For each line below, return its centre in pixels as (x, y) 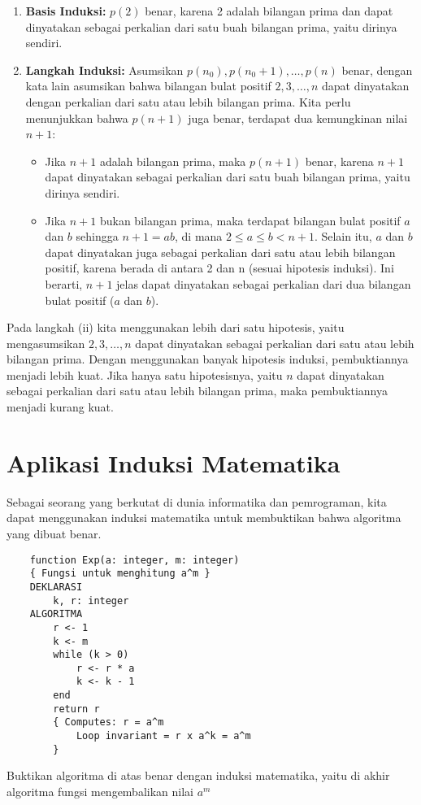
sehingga (97, 236)
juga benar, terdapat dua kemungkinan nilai (298, 117)
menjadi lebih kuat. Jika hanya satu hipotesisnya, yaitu (145, 374)
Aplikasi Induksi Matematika (174, 462)
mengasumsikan (46, 343)
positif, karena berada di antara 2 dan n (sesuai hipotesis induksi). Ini (219, 268)
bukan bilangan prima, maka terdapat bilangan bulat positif (250, 220)
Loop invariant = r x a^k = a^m (163, 736)
